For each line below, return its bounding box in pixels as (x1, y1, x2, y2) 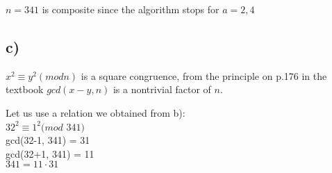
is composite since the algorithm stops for (42, 2, 219, 16)
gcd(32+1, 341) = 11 (6, 146, 94, 160)
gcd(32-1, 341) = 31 (6, 133, 90, 147)
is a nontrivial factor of (113, 82, 211, 97)
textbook (6, 82, 44, 97)
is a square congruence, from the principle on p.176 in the (81, 68, 327, 83)
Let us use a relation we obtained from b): (6, 105, 185, 120)
